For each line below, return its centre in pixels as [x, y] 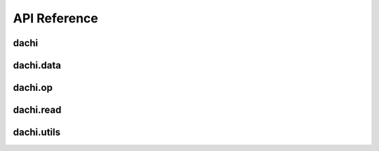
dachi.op [33, 88]
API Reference [55, 18]
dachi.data [37, 65]
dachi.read [37, 110]
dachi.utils [37, 132]
